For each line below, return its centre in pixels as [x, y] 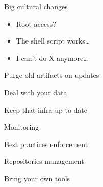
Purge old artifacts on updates [52, 75]
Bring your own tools [37, 178]
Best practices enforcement [46, 144]
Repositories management [44, 161]
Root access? [36, 23]
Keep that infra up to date [46, 109]
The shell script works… [53, 41]
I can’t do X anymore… [52, 58]
